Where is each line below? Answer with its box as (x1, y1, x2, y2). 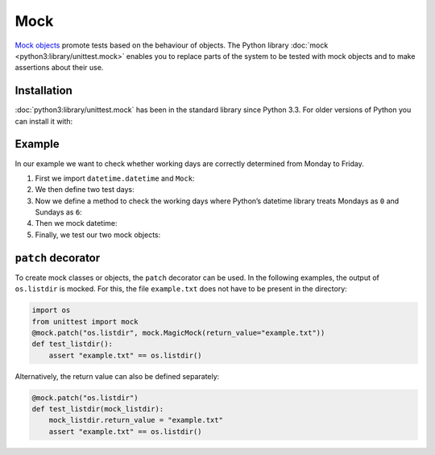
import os (31, 306, 71, 315)
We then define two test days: (35, 185, 135, 194)
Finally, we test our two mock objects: (35, 230, 161, 240)
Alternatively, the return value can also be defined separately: (14, 371, 220, 381)
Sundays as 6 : (35, 207, 82, 217)
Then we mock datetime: (35, 219, 118, 228)
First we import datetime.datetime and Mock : (35, 173, 195, 183)
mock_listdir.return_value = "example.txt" (48, 415, 223, 425)
